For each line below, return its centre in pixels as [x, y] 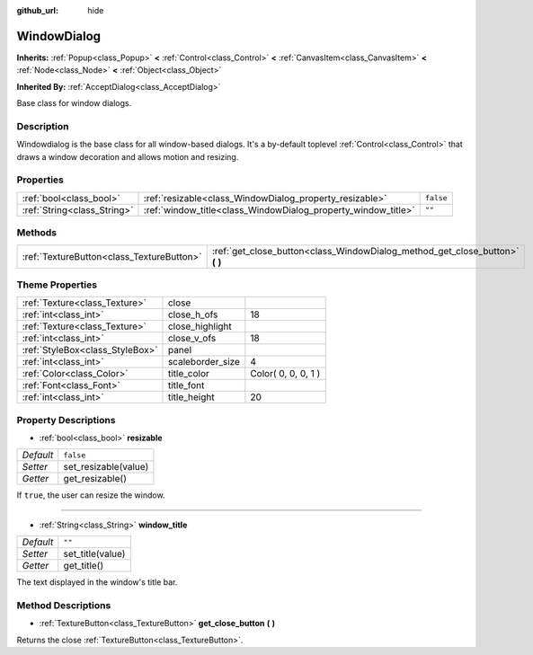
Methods [37, 233]
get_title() [83, 566]
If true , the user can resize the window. [91, 495]
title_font [186, 385]
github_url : [37, 10]
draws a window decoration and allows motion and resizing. [128, 156]
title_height [191, 397]
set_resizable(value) [106, 467]
